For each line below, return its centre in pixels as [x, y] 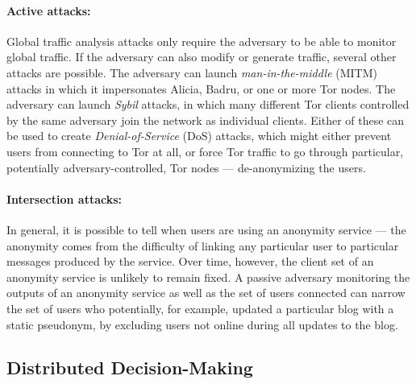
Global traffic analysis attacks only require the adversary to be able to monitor [202, 41]
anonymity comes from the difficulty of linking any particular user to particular [203, 245]
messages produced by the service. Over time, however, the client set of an [190, 261]
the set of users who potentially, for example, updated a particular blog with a [200, 308]
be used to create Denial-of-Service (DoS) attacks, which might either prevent [199, 136]
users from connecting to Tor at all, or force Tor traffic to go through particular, [205, 151]
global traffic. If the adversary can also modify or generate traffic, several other [202, 57]
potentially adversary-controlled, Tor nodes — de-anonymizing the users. [186, 167]
